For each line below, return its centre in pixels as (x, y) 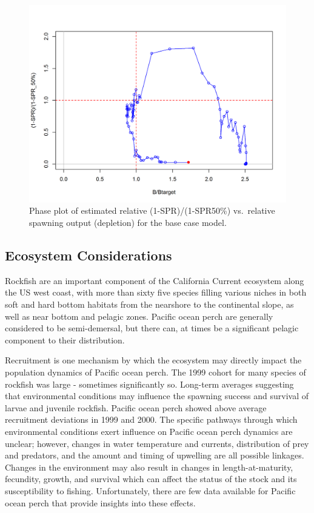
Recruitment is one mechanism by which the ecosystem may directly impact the (153, 360)
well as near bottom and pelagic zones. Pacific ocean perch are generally (139, 316)
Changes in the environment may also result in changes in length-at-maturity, (149, 467)
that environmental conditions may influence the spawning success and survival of (157, 396)
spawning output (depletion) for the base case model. (128, 223)
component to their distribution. (65, 339)
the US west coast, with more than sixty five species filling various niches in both (156, 292)
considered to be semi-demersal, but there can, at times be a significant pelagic (152, 328)
